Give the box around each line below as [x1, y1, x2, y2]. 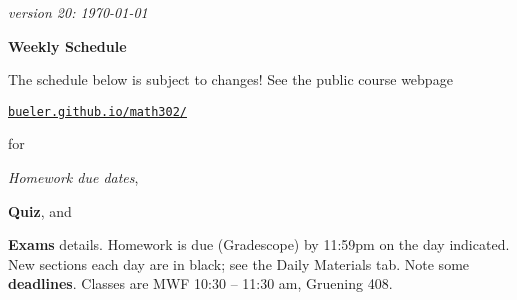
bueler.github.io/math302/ [8, 104, 187, 119]
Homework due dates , [8, 167, 139, 188]
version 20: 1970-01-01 [8, 2, 148, 22]
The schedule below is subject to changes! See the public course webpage [8, 69, 453, 90]
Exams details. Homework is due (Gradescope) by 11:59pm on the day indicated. [8, 234, 510, 255]
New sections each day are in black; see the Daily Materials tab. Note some [8, 253, 470, 274]
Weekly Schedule [8, 35, 127, 56]
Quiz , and [8, 200, 72, 221]
